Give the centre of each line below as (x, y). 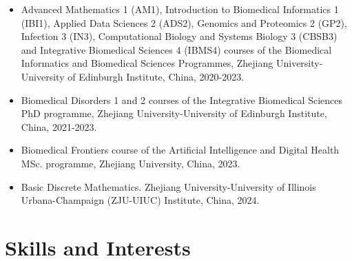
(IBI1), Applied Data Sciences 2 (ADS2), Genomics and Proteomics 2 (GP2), (184, 22)
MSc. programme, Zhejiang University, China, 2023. (131, 163)
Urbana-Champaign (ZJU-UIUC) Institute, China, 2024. (140, 200)
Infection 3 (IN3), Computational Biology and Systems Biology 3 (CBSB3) (179, 36)
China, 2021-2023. (59, 126)
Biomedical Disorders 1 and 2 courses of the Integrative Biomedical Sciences (182, 100)
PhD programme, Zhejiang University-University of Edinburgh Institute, (174, 113)
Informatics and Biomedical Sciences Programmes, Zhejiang (147, 63)
